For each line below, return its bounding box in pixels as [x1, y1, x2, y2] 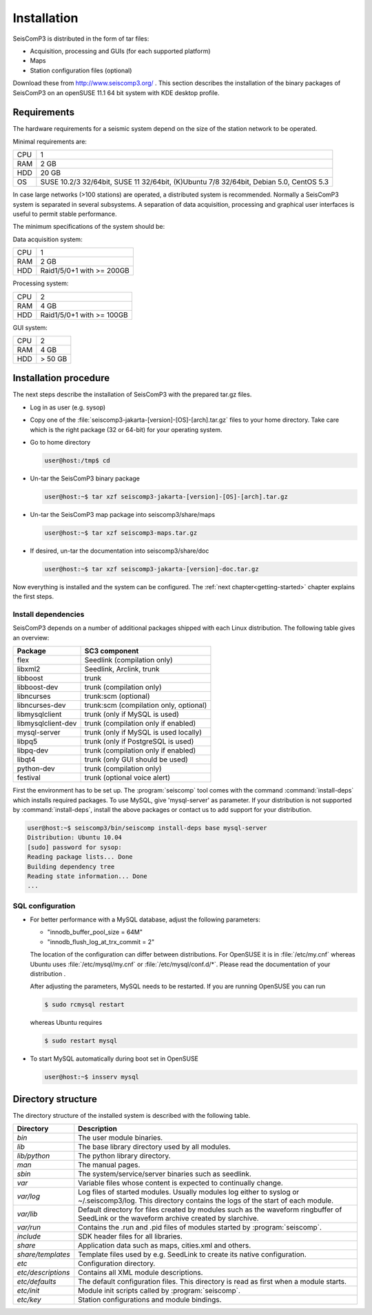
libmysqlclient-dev [17, 719, 77, 728]
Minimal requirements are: [12, 137, 87, 145]
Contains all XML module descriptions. [78, 1268, 203, 1278]
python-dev [17, 764, 55, 773]
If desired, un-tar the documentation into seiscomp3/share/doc [30, 547, 209, 555]
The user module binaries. [78, 1133, 163, 1143]
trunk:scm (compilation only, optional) [84, 700, 207, 710]
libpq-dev [17, 746, 49, 755]
